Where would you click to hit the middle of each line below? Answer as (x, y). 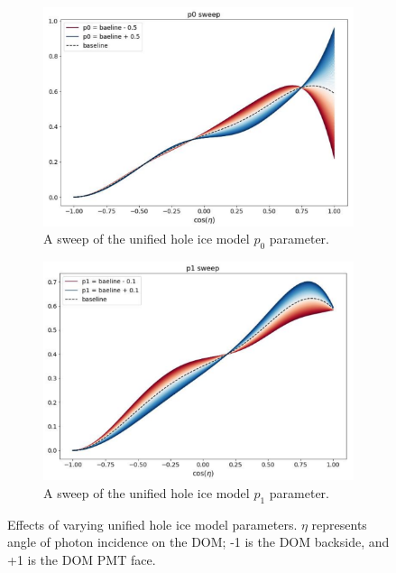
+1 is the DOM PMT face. (82, 560)
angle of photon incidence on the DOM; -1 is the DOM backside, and (198, 542)
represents (339, 524)
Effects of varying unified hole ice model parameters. (152, 524)
